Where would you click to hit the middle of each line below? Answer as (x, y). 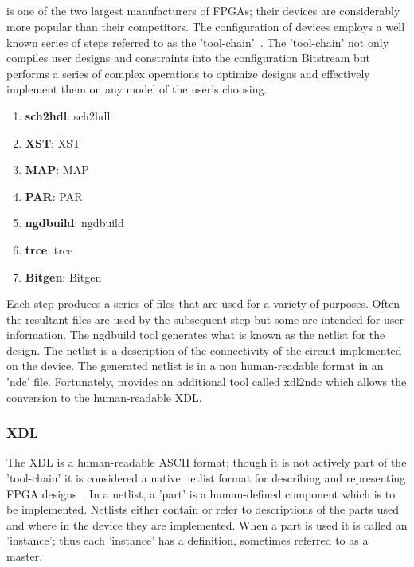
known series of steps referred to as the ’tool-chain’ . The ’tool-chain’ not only (198, 42)
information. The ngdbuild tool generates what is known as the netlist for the (196, 335)
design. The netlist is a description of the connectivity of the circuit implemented (204, 350)
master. (25, 556)
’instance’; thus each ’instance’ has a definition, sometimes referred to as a (187, 540)
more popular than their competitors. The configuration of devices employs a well (206, 26)
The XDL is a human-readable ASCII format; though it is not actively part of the (207, 462)
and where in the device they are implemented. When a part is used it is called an (207, 524)
